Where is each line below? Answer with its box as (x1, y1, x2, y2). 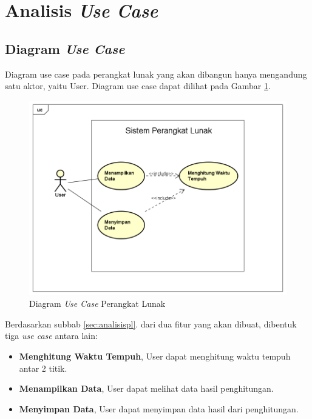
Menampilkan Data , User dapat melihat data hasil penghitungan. (19, 382, 274, 395)
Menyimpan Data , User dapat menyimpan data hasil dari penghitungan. (19, 402, 299, 415)
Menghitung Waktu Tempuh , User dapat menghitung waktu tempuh (19, 350, 291, 363)
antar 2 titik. (19, 361, 67, 374)
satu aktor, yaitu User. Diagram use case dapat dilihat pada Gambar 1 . (5, 79, 271, 92)
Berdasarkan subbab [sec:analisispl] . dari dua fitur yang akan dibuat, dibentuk (5, 317, 297, 330)
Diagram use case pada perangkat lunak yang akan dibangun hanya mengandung (5, 67, 307, 80)
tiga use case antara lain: (5, 329, 98, 342)
